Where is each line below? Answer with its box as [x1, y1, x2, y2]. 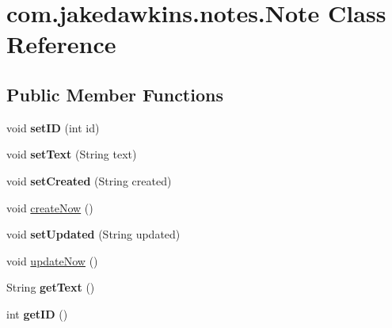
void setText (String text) [6, 146, 137, 162]
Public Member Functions [6, 82, 223, 106]
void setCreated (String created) [6, 172, 172, 189]
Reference [6, 28, 116, 60]
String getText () [6, 279, 95, 296]
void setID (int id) [6, 119, 100, 135]
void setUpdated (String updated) [6, 226, 181, 242]
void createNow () [6, 199, 93, 215]
